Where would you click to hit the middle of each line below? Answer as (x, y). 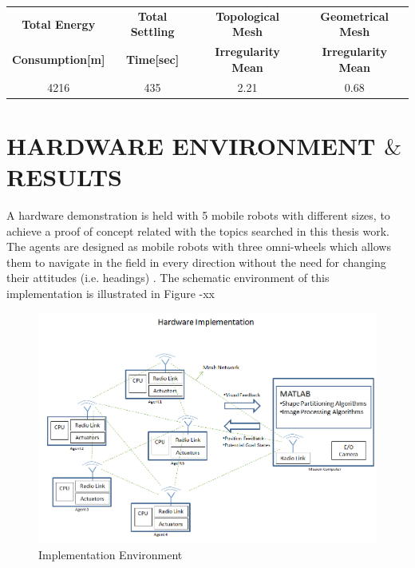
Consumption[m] (59, 59)
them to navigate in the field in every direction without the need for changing (196, 262)
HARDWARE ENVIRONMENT (191, 145)
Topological (247, 16)
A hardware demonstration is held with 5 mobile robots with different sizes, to (198, 215)
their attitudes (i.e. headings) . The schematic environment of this (168, 278)
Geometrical (355, 16)
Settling (152, 32)
